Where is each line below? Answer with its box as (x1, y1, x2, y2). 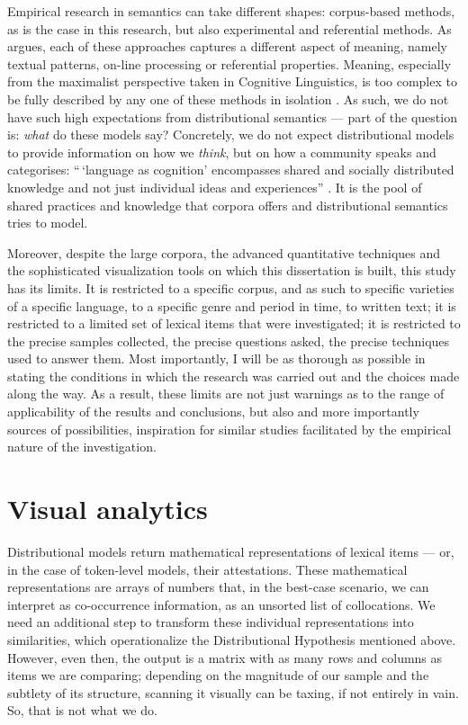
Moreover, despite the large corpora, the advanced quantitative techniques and (7, 243, 441, 262)
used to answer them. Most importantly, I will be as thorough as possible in (7, 349, 426, 368)
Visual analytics (7, 490, 208, 527)
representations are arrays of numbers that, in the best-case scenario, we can (7, 577, 429, 596)
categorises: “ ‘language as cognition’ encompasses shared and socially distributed (7, 160, 454, 179)
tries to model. (7, 213, 88, 232)
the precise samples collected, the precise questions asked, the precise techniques (7, 331, 450, 350)
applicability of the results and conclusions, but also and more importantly (7, 402, 419, 421)
